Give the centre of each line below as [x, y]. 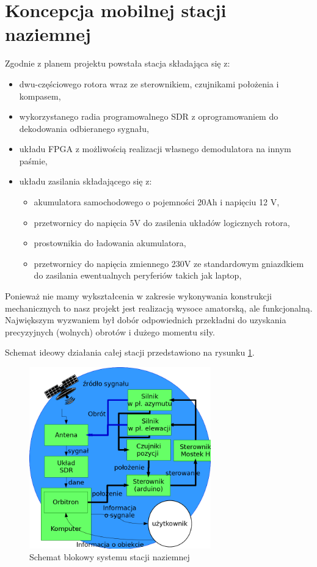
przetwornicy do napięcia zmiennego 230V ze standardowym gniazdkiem [169, 263]
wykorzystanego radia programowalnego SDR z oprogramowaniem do [149, 116]
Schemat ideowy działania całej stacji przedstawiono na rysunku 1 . [130, 352]
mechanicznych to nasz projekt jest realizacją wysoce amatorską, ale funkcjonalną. [159, 308]
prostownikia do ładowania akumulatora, [110, 243]
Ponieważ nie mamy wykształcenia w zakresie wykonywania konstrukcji [138, 296]
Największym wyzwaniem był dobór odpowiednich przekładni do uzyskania [146, 320]
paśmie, [33, 160]
